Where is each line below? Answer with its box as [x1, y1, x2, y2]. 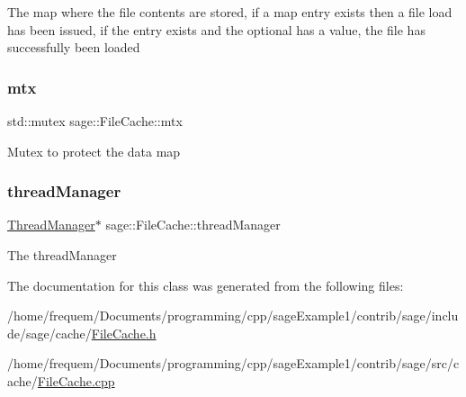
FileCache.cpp [37, 371, 115, 390]
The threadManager [7, 246, 117, 264]
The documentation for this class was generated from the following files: [7, 275, 404, 294]
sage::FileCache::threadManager [105, 215, 281, 234]
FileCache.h [91, 323, 157, 342]
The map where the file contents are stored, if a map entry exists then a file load [7, 3, 453, 21]
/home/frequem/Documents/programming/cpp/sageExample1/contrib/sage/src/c [7, 354, 460, 373]
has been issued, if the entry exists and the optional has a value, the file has [7, 20, 426, 39]
